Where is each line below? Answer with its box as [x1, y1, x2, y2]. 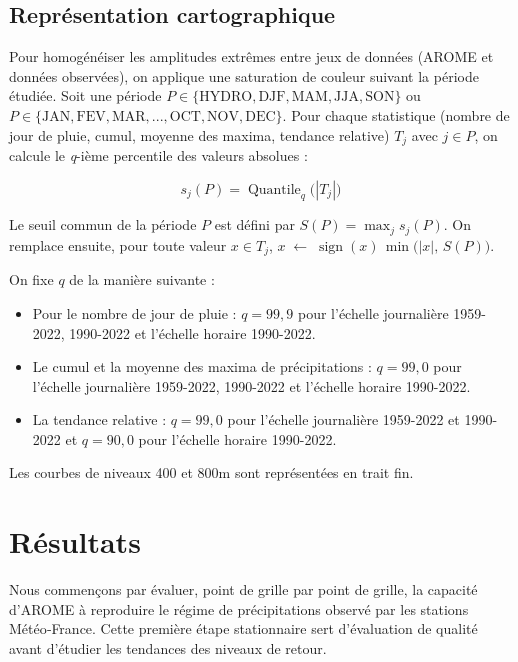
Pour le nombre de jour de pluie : [32, 302, 237, 323]
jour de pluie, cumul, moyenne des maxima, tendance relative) [9, 124, 390, 145]
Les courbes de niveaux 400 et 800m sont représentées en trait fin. [9, 462, 414, 483]
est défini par [214, 214, 295, 235]
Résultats [9, 521, 141, 562]
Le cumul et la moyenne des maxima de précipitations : [32, 356, 372, 377]
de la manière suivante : [69, 269, 215, 290]
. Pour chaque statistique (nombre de [282, 104, 510, 125]
